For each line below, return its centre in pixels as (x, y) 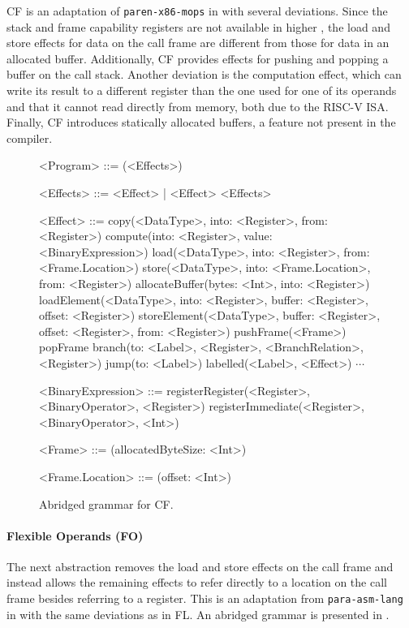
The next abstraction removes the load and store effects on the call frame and (200, 566)
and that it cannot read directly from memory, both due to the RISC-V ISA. (198, 106)
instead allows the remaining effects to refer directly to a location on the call (197, 582)
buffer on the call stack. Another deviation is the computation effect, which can (204, 74)
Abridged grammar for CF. (106, 503)
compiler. (30, 138)
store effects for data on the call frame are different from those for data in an (198, 43)
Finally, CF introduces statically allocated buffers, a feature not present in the (201, 122)
